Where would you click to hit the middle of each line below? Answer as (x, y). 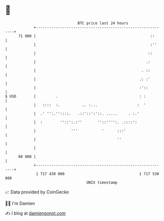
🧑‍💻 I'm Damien (20, 203)
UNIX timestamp (102, 182)
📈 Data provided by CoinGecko (37, 192)
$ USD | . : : (76, 96)
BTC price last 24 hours (103, 23)
